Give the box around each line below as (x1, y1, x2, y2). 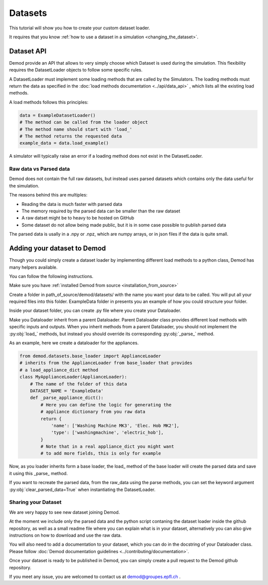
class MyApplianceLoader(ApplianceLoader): (19, 374, 128, 380)
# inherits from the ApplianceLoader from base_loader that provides (19, 360, 193, 366)
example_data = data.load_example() (19, 140, 109, 146)
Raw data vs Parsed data (9, 166, 70, 173)
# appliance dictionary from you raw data (40, 409, 146, 415)
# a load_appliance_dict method (19, 367, 99, 373)
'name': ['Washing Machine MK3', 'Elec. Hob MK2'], (51, 423, 180, 428)
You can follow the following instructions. (9, 273, 94, 279)
